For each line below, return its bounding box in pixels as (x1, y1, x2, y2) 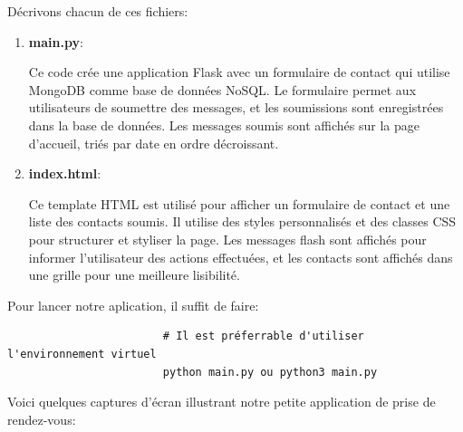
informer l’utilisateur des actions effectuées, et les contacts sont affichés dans (28, 247, 453, 266)
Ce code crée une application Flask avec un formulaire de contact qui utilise (28, 62, 450, 82)
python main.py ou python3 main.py (162, 365, 378, 379)
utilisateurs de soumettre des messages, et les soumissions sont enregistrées (28, 98, 444, 117)
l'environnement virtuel (7, 347, 157, 360)
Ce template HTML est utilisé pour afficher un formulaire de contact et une (28, 194, 450, 213)
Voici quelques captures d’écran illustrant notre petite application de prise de (7, 392, 436, 411)
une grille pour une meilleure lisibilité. (28, 265, 240, 284)
